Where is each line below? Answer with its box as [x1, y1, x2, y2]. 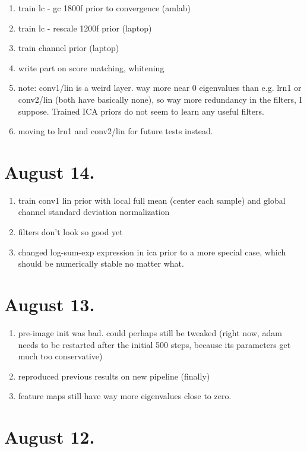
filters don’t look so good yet [18, 226, 123, 238]
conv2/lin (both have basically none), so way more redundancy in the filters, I [18, 93, 302, 105]
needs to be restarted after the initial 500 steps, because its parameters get [18, 338, 291, 350]
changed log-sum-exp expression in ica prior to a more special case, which [18, 245, 286, 258]
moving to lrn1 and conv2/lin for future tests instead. [18, 125, 213, 137]
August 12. [4, 425, 95, 449]
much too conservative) [18, 350, 103, 362]
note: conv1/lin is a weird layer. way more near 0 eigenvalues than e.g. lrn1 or [18, 81, 302, 94]
